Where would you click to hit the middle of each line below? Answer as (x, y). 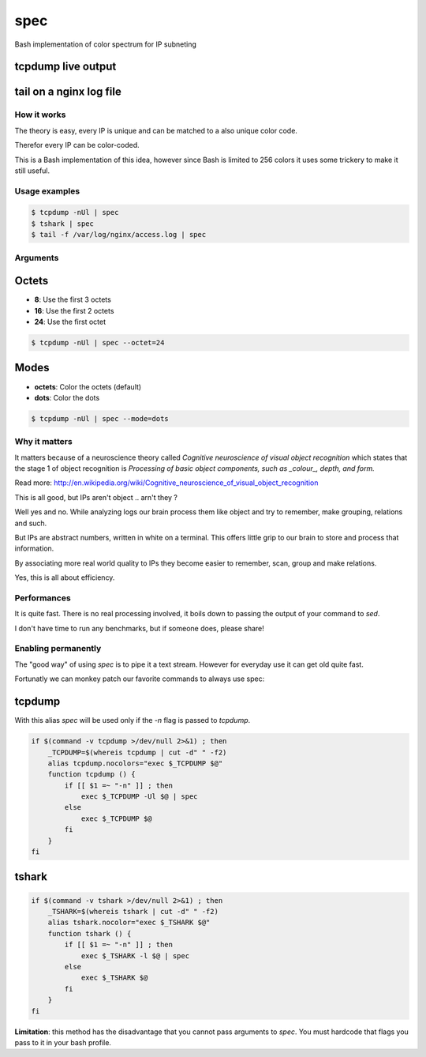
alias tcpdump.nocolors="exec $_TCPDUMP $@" (135, 763)
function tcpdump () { (92, 775)
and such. (31, 523)
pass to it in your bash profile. (63, 1042)
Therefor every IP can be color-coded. (77, 145)
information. (34, 548)
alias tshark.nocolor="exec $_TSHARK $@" (129, 923)
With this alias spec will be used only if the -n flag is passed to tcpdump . (133, 720)
